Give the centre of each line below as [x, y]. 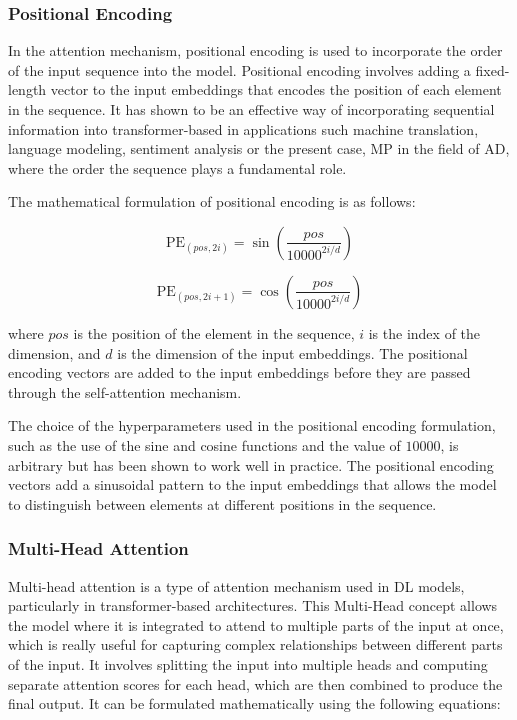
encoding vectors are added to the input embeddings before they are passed [239, 372]
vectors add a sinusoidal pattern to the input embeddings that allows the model [252, 484]
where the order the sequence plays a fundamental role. [177, 167]
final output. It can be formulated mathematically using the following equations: [254, 703]
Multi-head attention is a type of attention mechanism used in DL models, [236, 585]
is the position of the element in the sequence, [214, 332]
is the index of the [424, 332]
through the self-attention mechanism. [125, 391]
